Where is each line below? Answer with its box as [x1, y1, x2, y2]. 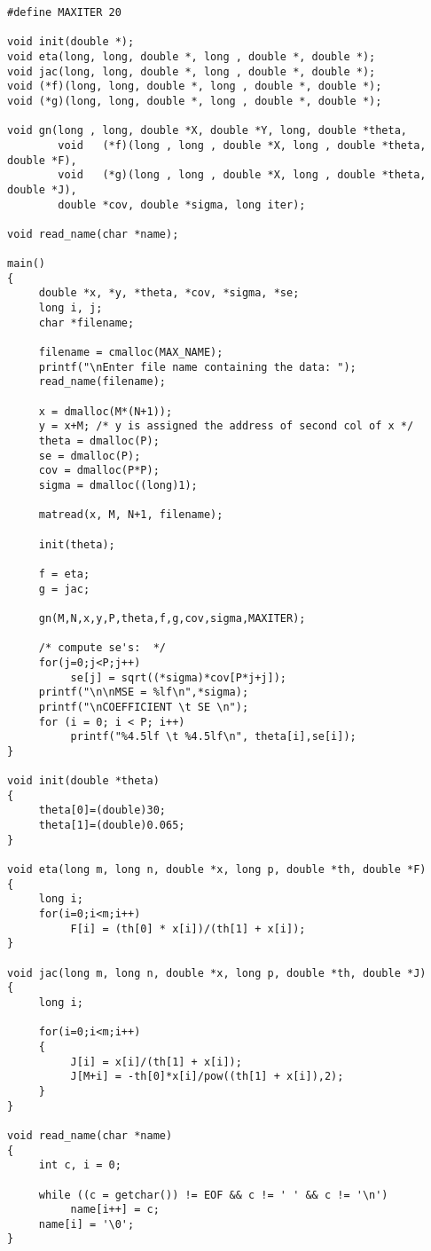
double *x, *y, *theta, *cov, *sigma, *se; [38, 287, 300, 300]
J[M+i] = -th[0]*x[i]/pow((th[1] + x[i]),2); [70, 1070, 344, 1083]
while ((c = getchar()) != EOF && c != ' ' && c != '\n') [38, 1188, 388, 1201]
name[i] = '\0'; [38, 1217, 135, 1231]
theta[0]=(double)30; [38, 804, 166, 817]
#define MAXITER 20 [7, 6, 121, 19]
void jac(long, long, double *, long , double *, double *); [7, 65, 376, 78]
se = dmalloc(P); [38, 449, 141, 462]
